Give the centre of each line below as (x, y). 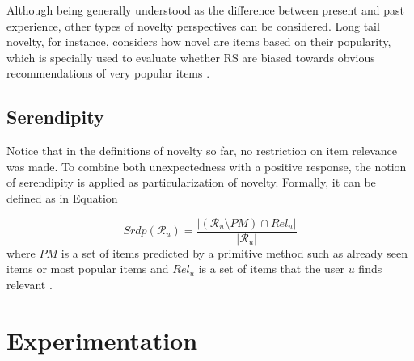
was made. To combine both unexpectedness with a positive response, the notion (207, 166)
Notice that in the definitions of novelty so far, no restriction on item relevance (202, 151)
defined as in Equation (62, 197)
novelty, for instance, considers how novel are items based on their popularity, (199, 42)
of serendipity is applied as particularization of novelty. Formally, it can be (191, 182)
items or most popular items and (88, 269)
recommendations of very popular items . (108, 73)
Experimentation (102, 340)
